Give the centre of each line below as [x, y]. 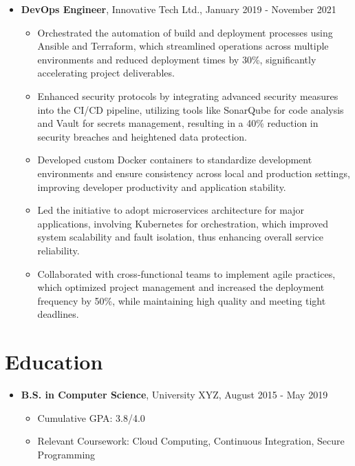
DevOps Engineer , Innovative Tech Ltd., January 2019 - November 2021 [179, 9]
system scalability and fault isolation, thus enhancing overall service [181, 237]
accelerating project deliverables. [106, 73]
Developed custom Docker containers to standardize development [175, 160]
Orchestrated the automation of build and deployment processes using [185, 32]
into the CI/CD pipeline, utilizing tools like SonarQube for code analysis [191, 109]
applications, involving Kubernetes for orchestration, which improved [183, 223]
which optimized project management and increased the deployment [181, 287]
